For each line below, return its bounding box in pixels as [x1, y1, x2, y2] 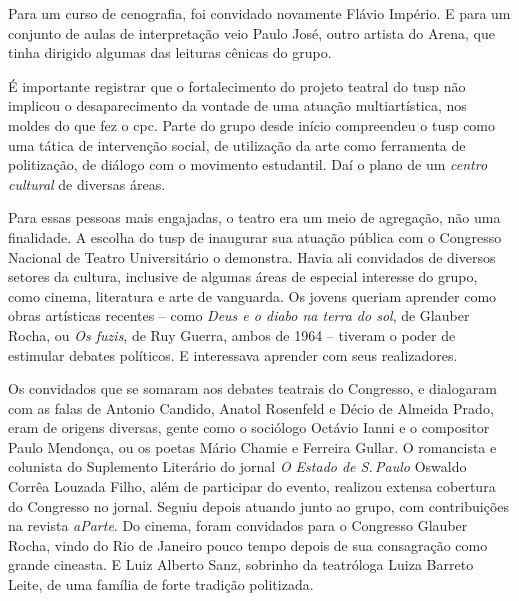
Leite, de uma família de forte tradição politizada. [8, 574, 314, 595]
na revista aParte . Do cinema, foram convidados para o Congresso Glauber [8, 515, 468, 536]
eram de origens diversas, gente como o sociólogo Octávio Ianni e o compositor [8, 417, 490, 438]
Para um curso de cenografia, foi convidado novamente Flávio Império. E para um [8, 3, 511, 23]
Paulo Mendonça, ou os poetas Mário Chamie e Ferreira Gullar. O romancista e [8, 436, 497, 457]
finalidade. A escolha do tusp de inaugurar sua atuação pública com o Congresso [8, 226, 502, 247]
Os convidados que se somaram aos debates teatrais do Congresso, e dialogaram [8, 378, 497, 399]
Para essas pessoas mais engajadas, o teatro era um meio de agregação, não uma [8, 207, 501, 228]
